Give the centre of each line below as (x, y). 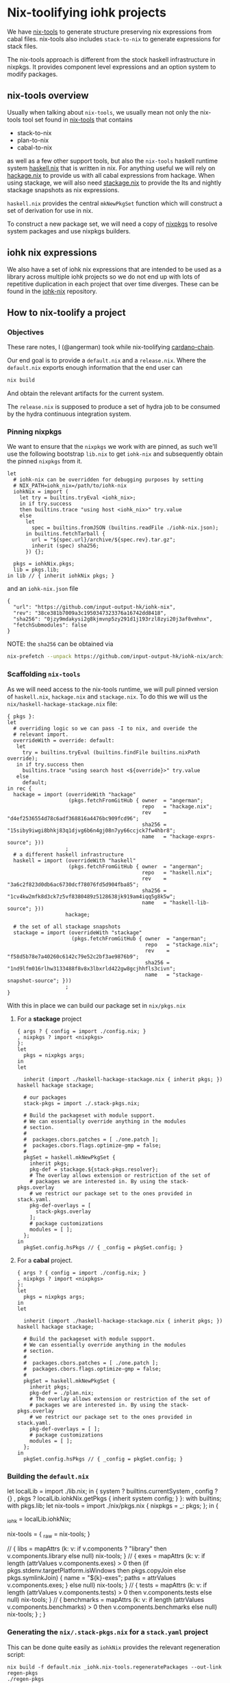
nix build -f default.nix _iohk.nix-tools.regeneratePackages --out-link (115, 1667)
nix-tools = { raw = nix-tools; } (49, 1534)
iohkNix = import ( (41, 492)
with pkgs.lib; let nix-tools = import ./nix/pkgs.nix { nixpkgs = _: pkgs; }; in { (113, 1505)
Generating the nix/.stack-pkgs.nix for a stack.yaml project (108, 1632)
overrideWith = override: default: (64, 740)
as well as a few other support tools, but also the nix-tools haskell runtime (112, 161)
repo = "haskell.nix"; (177, 872)
